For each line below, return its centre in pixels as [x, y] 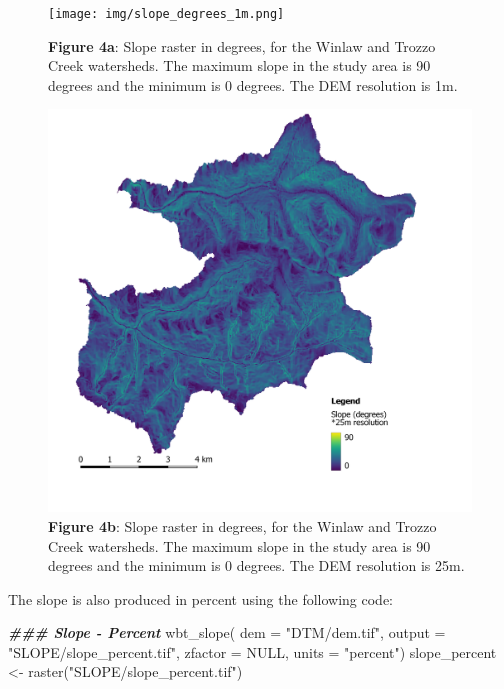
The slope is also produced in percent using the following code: [200, 598]
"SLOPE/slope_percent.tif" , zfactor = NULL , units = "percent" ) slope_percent [252, 651]
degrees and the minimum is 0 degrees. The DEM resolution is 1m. [253, 84]
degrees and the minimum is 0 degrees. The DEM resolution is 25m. [256, 565]
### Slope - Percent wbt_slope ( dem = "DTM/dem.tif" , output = [227, 632]
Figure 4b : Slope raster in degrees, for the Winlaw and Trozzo [242, 525]
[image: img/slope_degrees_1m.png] [166, 14]
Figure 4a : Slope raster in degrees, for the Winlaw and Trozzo [242, 45]
